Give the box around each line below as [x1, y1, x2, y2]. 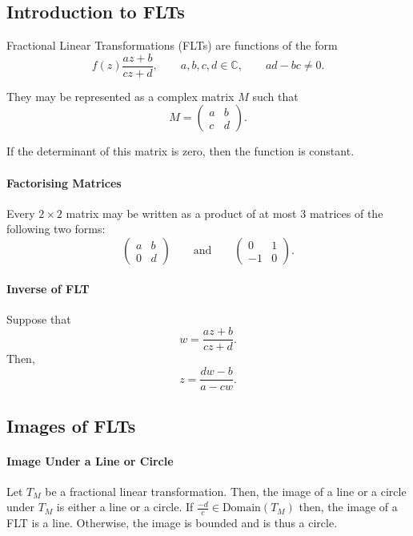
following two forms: [6, 220, 106, 237]
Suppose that [6, 310, 71, 327]
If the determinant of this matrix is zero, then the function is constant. [6, 143, 355, 159]
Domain [222, 502, 261, 514]
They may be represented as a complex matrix [6, 87, 235, 104]
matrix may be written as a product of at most [66, 204, 297, 221]
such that [252, 87, 299, 104]
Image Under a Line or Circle [6, 452, 174, 469]
